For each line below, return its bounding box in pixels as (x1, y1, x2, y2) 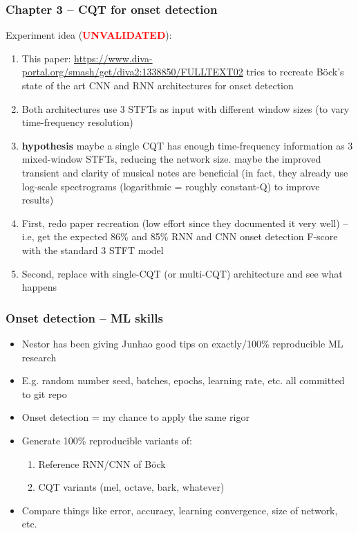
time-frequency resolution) (21, 115, 133, 129)
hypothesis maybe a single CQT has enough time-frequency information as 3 (21, 138, 353, 152)
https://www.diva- (73, 51, 153, 65)
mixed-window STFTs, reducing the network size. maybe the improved (21, 152, 321, 166)
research (21, 350, 57, 364)
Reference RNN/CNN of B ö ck (38, 456, 166, 471)
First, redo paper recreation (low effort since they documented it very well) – (21, 215, 348, 230)
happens (21, 280, 57, 294)
